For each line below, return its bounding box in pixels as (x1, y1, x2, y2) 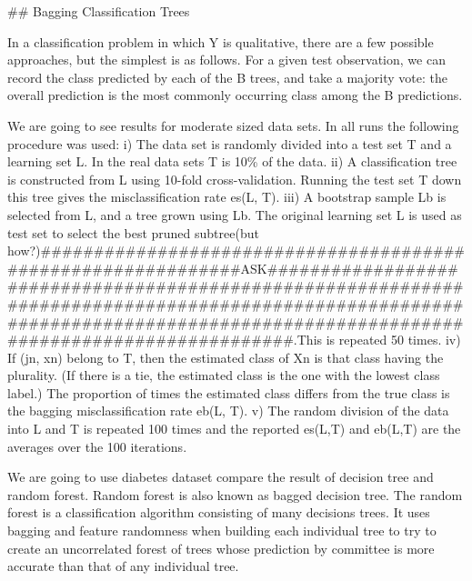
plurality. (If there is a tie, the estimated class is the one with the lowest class (7, 366, 440, 385)
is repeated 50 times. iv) (326, 330, 461, 349)
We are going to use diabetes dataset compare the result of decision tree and (7, 467, 434, 486)
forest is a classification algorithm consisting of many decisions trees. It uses (7, 503, 430, 522)
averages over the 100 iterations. (7, 436, 187, 456)
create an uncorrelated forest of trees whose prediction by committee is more (7, 538, 435, 557)
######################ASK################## (7, 258, 458, 277)
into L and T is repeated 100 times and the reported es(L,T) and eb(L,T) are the (7, 419, 461, 438)
